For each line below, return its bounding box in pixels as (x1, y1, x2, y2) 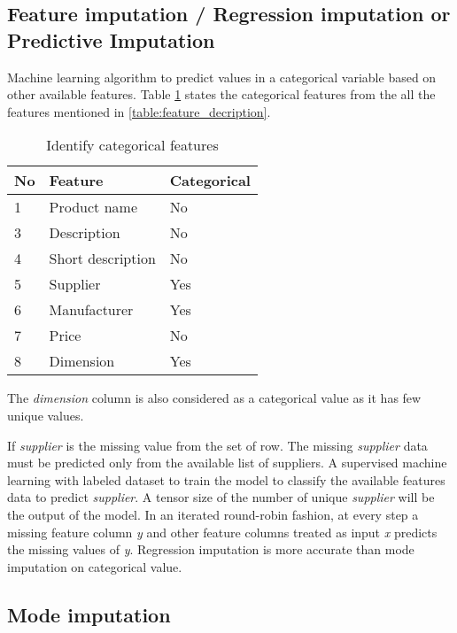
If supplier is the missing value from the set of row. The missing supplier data (7, 436, 428, 454)
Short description (49, 248, 156, 269)
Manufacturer (49, 299, 134, 320)
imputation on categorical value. (7, 557, 182, 575)
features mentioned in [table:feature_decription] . (7, 102, 271, 120)
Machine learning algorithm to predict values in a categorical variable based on (7, 67, 437, 86)
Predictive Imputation (7, 26, 215, 53)
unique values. (7, 405, 84, 424)
